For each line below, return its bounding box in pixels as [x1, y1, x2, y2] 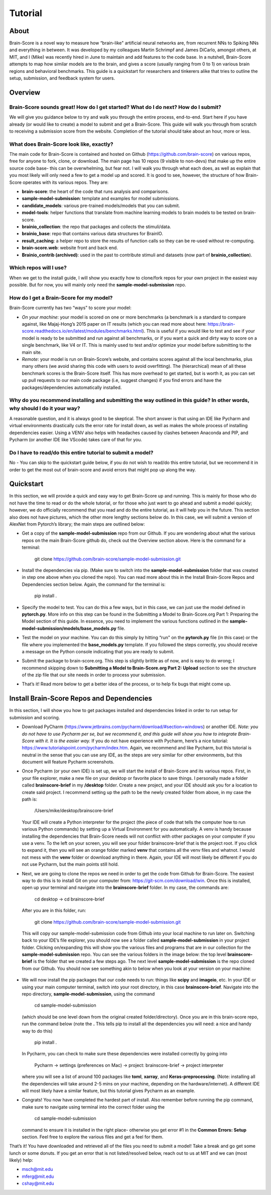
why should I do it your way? [9, 405, 80, 412]
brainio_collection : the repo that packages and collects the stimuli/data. [22, 224, 172, 230]
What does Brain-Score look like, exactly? [9, 141, 113, 148]
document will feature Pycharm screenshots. [22, 759, 115, 765]
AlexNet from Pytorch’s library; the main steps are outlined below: [9, 521, 145, 527]
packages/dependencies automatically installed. [22, 384, 122, 390]
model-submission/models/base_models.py [22, 625, 116, 631]
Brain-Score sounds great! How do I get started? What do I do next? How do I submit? [9, 104, 222, 111]
